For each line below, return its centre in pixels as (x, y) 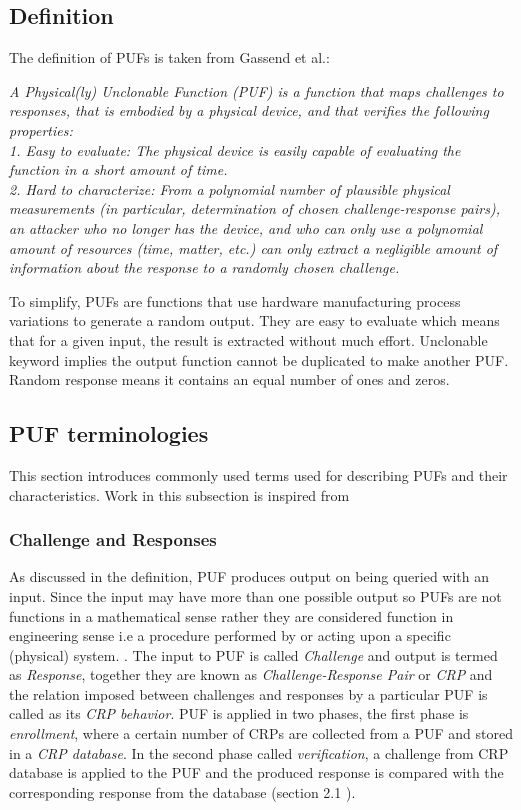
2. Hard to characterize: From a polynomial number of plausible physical (229, 188)
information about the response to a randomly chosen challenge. (204, 267)
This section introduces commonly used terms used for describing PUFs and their (258, 474)
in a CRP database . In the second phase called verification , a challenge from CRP (259, 752)
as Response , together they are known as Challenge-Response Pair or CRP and (251, 674)
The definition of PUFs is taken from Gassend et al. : (169, 57)
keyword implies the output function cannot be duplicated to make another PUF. (259, 359)
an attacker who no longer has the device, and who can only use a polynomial (246, 227)
